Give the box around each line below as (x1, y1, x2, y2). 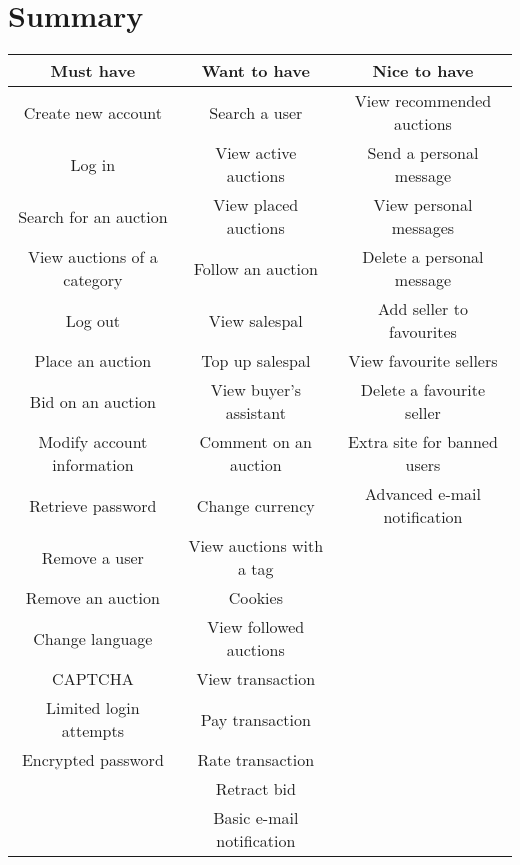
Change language (33, 626, 153, 650)
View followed (207, 615, 305, 639)
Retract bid (215, 777, 296, 801)
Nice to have (372, 59, 474, 83)
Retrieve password (29, 493, 157, 517)
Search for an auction (18, 204, 168, 228)
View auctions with (188, 534, 324, 558)
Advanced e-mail (364, 482, 481, 506)
